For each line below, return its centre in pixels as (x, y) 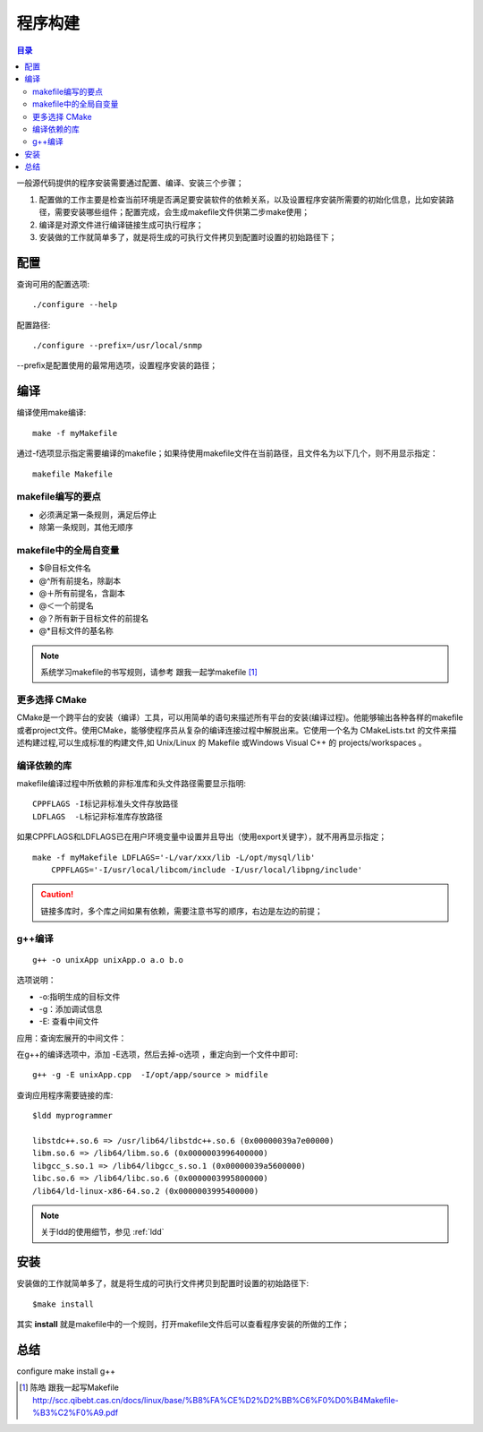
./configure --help (75, 305)
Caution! (57, 895)
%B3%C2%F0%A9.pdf (76, 1413)
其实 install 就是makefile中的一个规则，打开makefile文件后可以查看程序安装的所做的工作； (183, 1325)
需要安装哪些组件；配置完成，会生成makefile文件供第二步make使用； (182, 212)
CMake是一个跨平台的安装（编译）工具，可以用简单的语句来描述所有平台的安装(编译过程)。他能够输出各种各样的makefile (240, 717)
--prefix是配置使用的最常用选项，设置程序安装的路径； (117, 365)
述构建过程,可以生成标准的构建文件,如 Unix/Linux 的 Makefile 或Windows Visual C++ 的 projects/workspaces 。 (221, 742)
